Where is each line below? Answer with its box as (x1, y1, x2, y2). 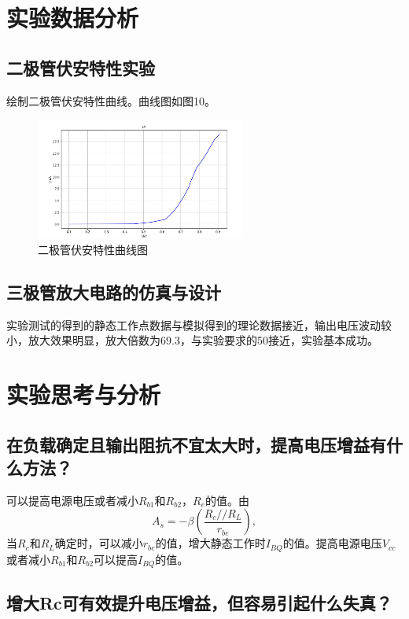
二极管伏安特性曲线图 (38, 241, 148, 257)
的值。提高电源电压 (282, 535, 382, 551)
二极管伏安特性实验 (6, 55, 155, 79)
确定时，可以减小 (54, 535, 143, 551)
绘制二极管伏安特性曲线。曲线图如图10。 (6, 92, 216, 109)
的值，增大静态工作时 (155, 535, 266, 551)
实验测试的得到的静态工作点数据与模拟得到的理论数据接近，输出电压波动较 (6, 316, 392, 333)
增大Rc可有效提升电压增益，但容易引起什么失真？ (6, 590, 392, 614)
